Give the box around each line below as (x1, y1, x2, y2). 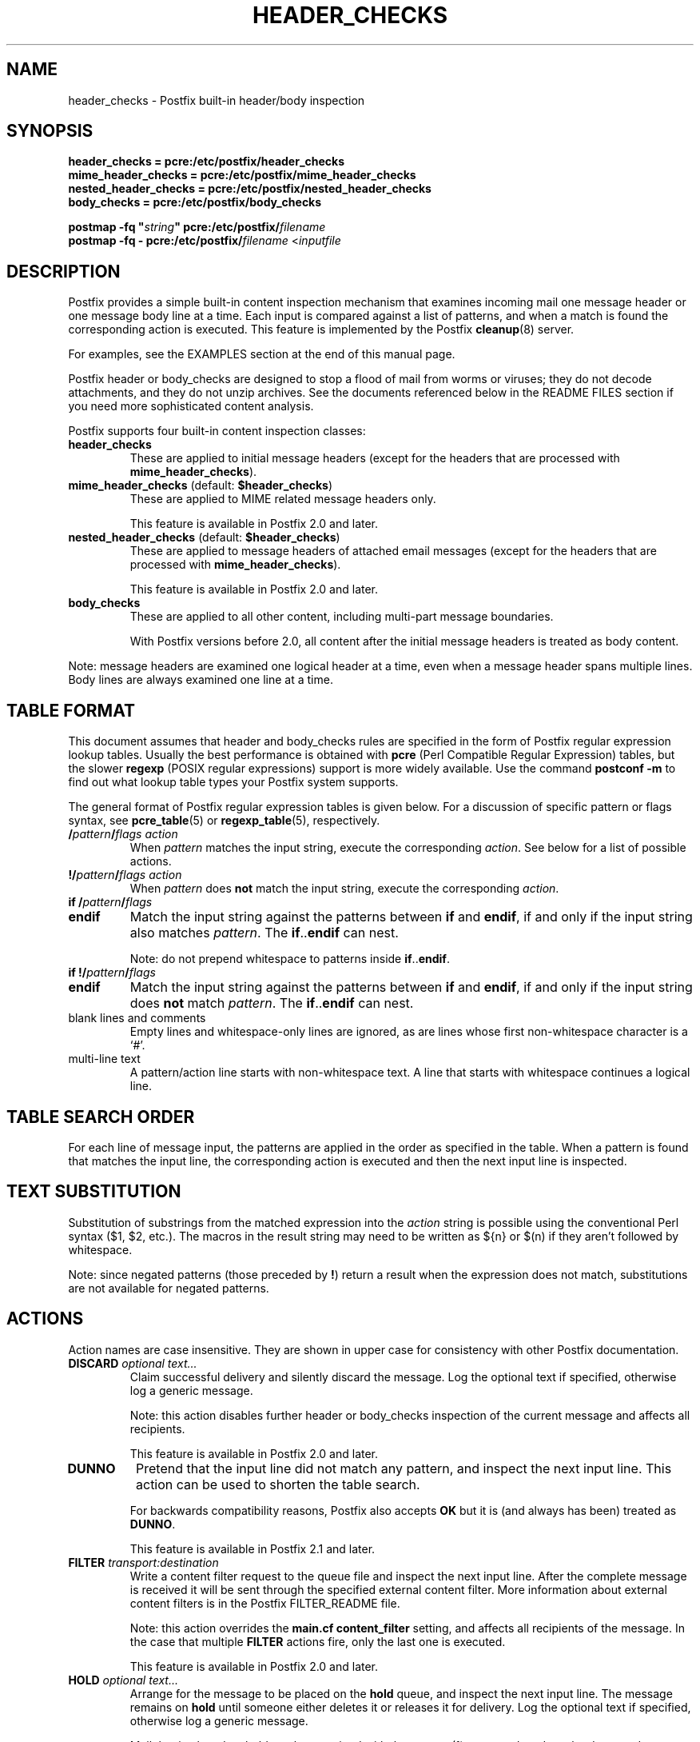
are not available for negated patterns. (68, 1281, 269, 1295)
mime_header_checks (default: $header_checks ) (68, 478, 333, 493)
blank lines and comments (68, 1011, 206, 1025)
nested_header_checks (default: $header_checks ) (68, 530, 340, 545)
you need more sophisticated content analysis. (68, 399, 314, 414)
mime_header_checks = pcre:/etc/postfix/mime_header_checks (68, 168, 416, 182)
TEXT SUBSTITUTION (6, 1181, 181, 1202)
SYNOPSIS (6, 121, 93, 142)
